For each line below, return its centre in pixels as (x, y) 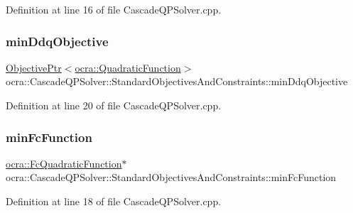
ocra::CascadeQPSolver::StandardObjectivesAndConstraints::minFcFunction (171, 177)
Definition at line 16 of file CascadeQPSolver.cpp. (114, 9)
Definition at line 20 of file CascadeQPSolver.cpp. (114, 105)
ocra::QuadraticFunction (128, 67)
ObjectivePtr (34, 67)
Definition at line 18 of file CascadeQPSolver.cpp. (114, 201)
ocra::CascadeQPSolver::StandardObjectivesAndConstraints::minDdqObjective (177, 81)
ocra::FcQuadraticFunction (64, 163)
